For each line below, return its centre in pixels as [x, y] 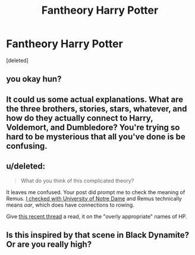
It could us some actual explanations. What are [95, 99]
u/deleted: [26, 167]
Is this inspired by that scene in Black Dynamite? [98, 235]
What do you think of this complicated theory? [77, 181]
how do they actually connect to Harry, [80, 118]
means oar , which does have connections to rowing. [70, 205]
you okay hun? [34, 79]
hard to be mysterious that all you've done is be [96, 137]
